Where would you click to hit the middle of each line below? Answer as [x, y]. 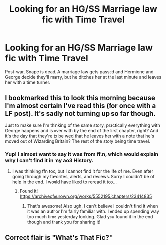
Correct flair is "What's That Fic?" [59, 237]
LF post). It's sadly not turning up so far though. [81, 113]
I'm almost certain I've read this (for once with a [81, 106]
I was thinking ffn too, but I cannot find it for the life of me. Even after [83, 171]
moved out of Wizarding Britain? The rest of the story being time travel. [78, 141]
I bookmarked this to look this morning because [80, 98]
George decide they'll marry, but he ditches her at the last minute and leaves [83, 77]
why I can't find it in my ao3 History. [49, 160]
